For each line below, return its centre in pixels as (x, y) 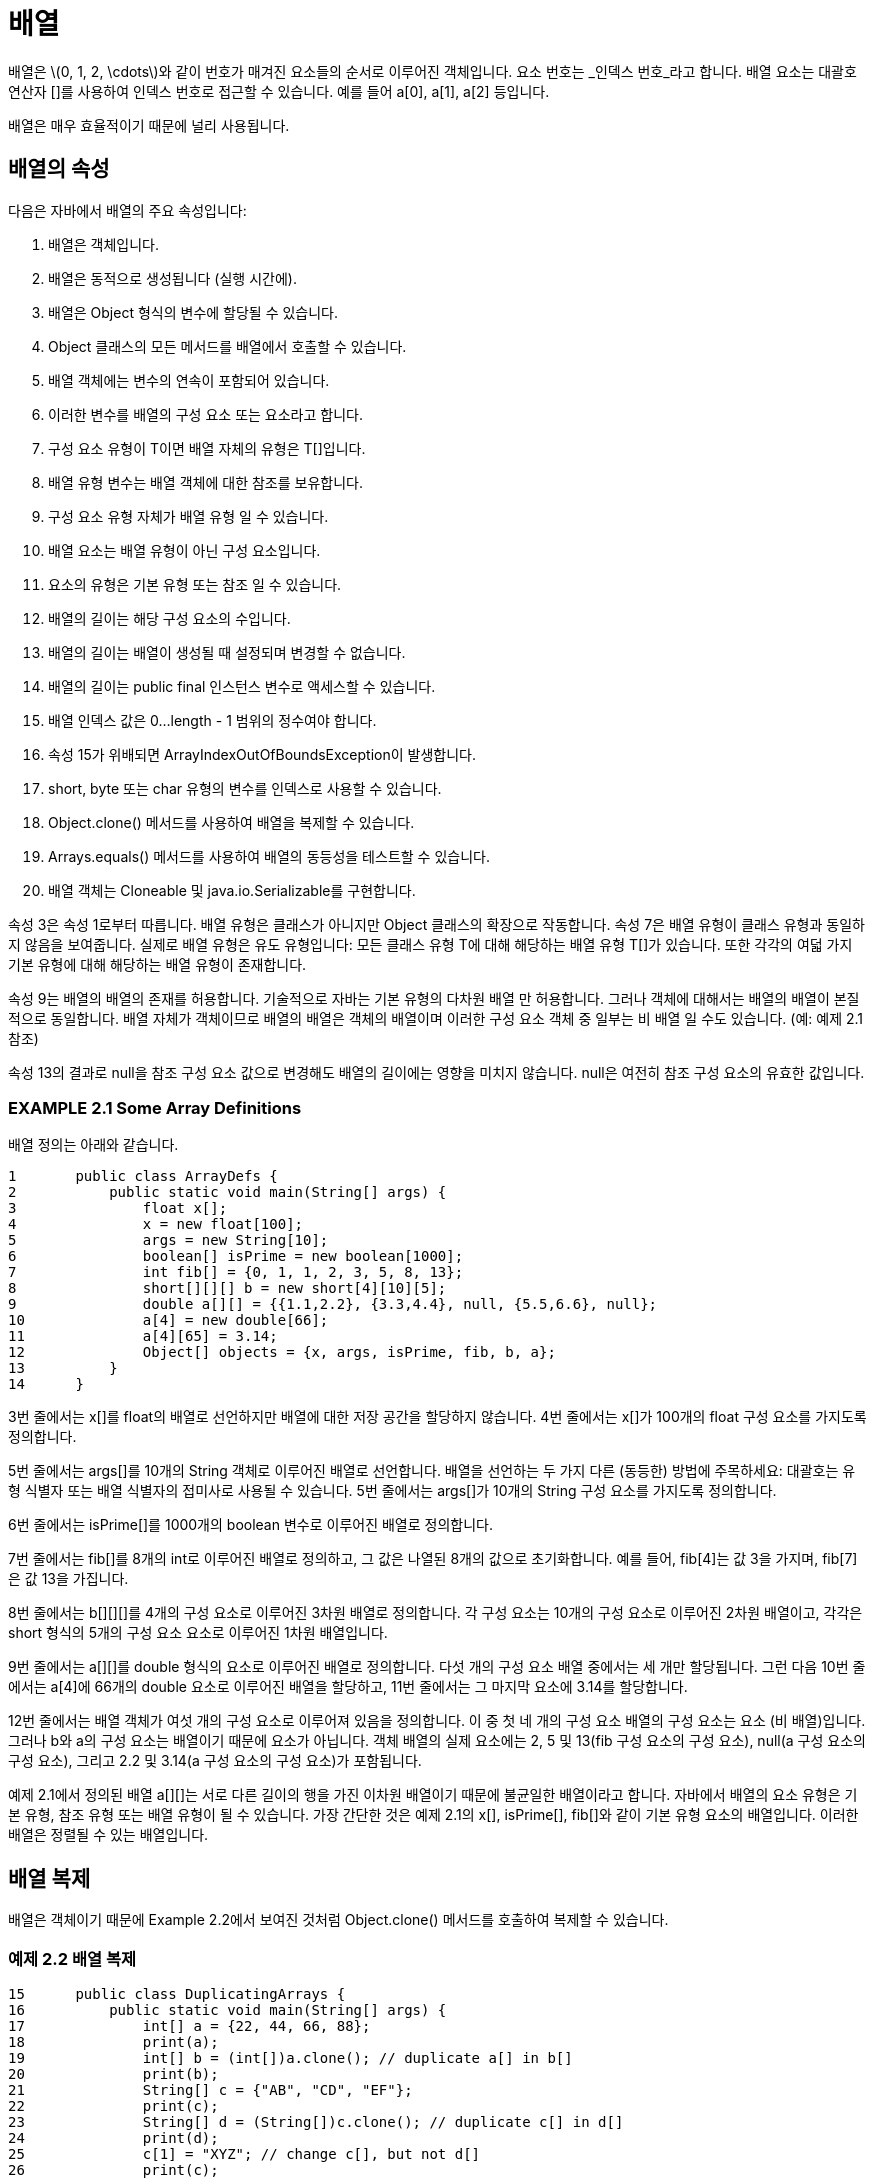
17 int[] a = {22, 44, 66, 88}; (189, 2025)
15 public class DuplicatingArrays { (177, 1993)
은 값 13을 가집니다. (68, 1579)
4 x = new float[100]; (156, 1224)
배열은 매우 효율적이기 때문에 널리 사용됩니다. (149, 125)
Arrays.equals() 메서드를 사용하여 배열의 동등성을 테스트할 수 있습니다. (269, 856)
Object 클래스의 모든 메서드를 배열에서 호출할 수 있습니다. (227, 346)
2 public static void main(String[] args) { (227, 1192)
